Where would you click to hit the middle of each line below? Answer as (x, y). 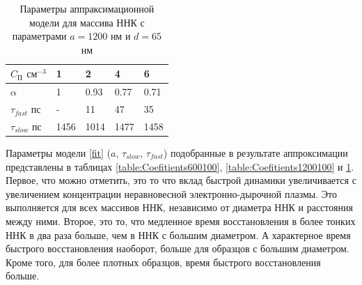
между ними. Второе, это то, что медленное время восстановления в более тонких (181, 221)
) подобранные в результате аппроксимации (255, 153)
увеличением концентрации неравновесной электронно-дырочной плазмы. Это (171, 193)
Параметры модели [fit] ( (58, 153)
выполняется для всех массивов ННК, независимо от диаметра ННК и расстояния (179, 207)
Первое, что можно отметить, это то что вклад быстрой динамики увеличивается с (181, 180)
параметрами (39, 36)
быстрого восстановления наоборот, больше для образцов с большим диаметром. (178, 248)
